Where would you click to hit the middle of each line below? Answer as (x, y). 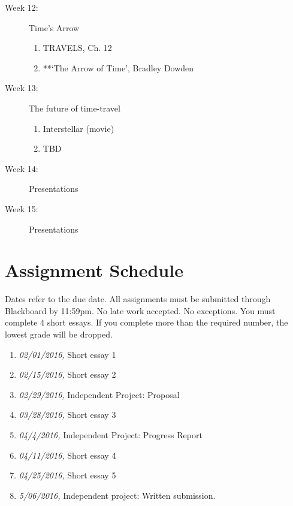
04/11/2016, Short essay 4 (67, 455)
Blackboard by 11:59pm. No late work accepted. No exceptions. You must (140, 310)
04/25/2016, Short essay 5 (67, 475)
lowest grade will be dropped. (59, 334)
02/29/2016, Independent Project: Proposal (99, 394)
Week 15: (22, 208)
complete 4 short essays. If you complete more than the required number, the (146, 322)
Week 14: (22, 168)
